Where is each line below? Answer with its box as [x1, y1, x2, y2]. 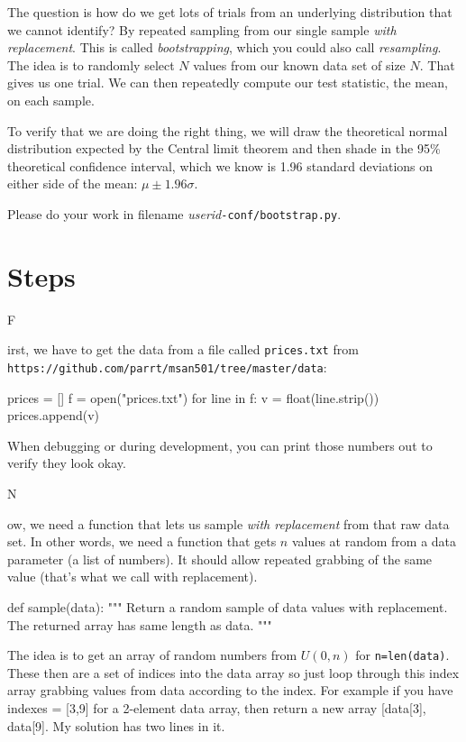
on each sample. [7, 90, 95, 109]
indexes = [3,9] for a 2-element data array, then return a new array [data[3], [7, 699, 426, 717]
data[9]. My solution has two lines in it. [7, 716, 225, 735]
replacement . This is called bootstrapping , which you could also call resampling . [7, 38, 442, 57]
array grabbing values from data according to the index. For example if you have [7, 681, 453, 700]
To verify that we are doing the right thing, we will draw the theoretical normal [7, 121, 448, 140]
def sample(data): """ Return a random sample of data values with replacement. [7, 597, 448, 616]
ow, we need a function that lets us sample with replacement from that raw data [7, 514, 450, 533]
